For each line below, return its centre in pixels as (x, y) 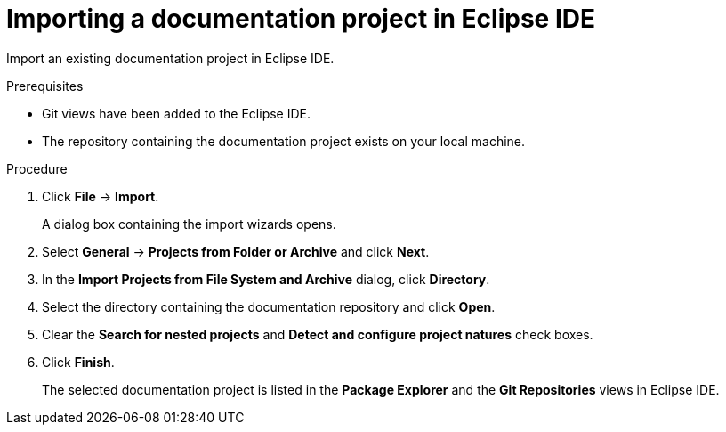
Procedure (37, 168)
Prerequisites (45, 86)
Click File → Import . (101, 196)
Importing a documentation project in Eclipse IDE (301, 19)
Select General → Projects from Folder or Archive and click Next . (236, 251)
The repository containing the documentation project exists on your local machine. (284, 141)
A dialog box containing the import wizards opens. (189, 224)
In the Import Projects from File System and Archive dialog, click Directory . (266, 279)
